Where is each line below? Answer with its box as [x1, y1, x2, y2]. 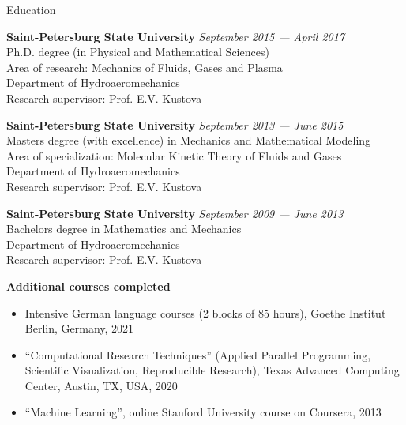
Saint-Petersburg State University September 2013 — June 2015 [6, 116, 344, 133]
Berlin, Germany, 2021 [24, 320, 134, 337]
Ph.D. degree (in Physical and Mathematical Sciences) [6, 43, 269, 60]
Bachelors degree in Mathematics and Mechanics [6, 220, 242, 237]
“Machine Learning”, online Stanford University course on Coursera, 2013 [24, 404, 382, 420]
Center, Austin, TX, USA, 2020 [24, 377, 178, 393]
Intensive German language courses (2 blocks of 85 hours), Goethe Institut [24, 304, 386, 321]
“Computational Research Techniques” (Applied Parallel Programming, [24, 346, 371, 363]
